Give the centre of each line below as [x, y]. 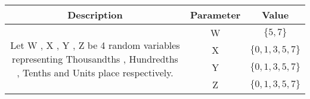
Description [95, 15]
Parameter [215, 15]
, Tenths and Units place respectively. [95, 72]
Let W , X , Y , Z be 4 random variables [95, 45]
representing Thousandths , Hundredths [95, 58]
